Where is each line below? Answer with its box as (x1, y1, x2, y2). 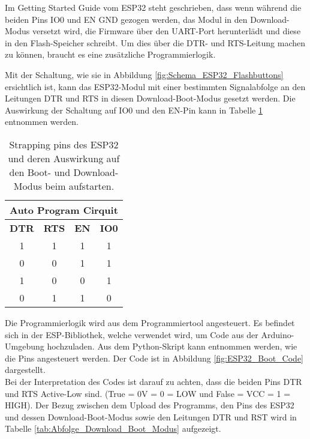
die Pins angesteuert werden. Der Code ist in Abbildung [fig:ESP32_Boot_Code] (5, 351, 303, 364)
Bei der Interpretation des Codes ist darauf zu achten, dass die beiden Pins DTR (5, 375, 302, 387)
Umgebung (5, 340, 44, 353)
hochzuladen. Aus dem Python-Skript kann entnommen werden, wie (47, 340, 297, 353)
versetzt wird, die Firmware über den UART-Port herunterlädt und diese (32, 25, 301, 37)
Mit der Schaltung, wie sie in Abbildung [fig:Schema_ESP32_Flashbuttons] (5, 68, 284, 80)
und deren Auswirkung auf (8, 151, 120, 165)
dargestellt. (5, 363, 46, 376)
